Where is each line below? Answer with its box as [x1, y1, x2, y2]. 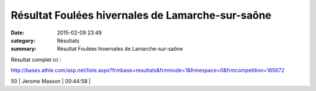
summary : [11, 45, 37, 52]
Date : [11, 29, 25, 36]
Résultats [57, 37, 80, 44]
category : [11, 37, 36, 44]
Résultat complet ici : [11, 56, 61, 63]
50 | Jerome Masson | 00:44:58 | [11, 78, 91, 85]
